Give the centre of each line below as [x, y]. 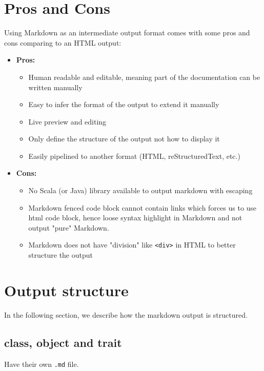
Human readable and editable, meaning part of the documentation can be [144, 77]
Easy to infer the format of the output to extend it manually [124, 104]
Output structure [66, 290]
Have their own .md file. [42, 364]
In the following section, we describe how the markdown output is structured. [126, 314]
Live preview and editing [67, 121]
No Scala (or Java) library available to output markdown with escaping [140, 190]
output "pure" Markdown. [69, 227]
